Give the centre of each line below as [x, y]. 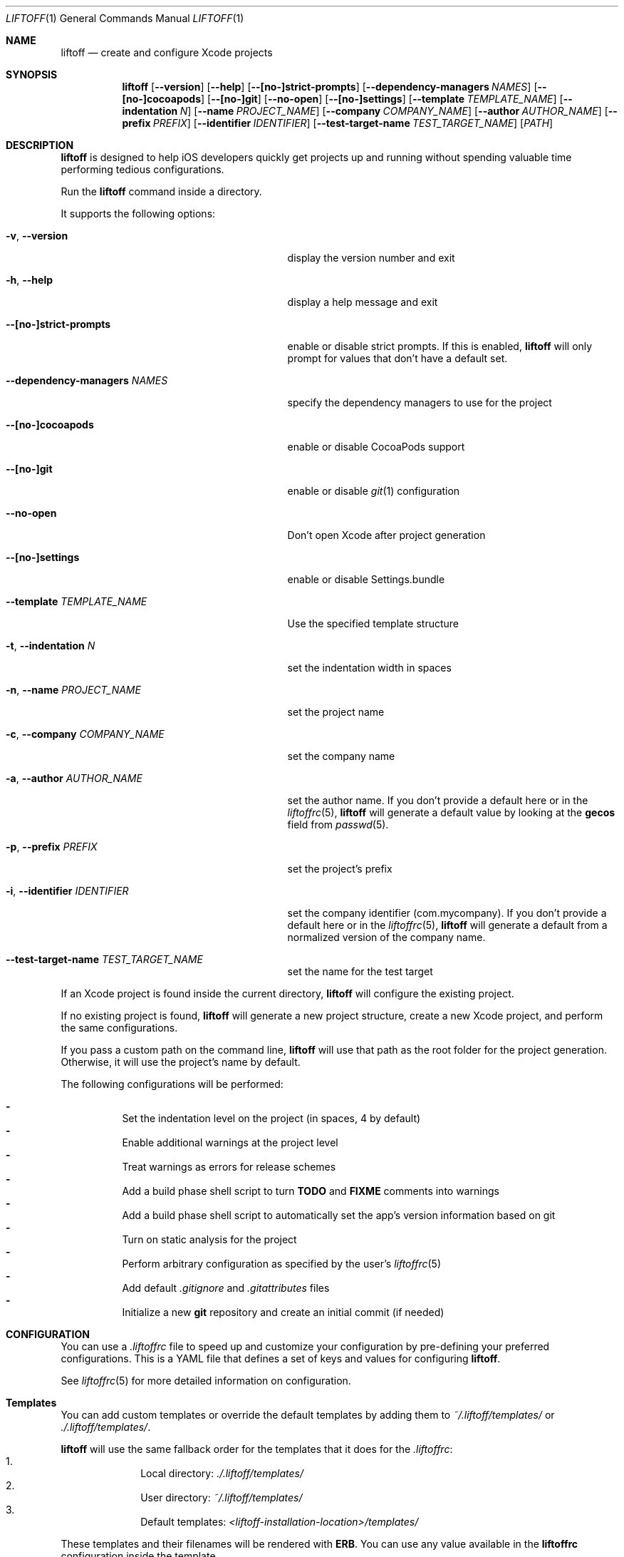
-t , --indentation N [51, 646]
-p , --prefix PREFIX [52, 847]
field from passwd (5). [338, 824]
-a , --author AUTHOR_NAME [74, 778]
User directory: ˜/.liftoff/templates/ [222, 1497]
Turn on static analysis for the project [209, 1239]
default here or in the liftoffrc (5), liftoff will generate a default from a [447, 925]
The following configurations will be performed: [172, 1084]
